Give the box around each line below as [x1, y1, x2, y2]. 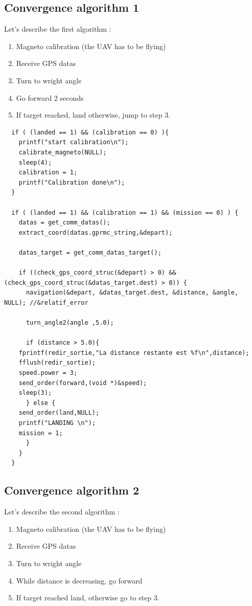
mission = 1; [18, 429, 63, 437]
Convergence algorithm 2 [4, 482, 140, 498]
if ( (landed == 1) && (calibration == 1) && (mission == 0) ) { [11, 209, 239, 216]
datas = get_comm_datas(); [18, 219, 110, 227]
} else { [26, 399, 56, 407]
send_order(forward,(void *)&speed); [18, 379, 147, 387]
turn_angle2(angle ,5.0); [26, 319, 114, 327]
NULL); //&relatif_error [4, 299, 88, 306]
